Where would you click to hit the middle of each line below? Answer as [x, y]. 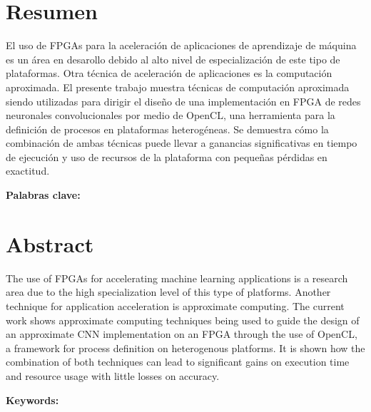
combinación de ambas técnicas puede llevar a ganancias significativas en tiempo [182, 143]
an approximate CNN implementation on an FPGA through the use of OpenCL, [182, 334]
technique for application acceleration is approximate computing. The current [175, 305]
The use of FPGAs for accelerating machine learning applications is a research [177, 278]
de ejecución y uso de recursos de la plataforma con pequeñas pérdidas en [167, 156]
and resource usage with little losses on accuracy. [113, 375]
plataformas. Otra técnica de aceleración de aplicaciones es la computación [169, 73]
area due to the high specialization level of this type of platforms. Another [168, 292]
